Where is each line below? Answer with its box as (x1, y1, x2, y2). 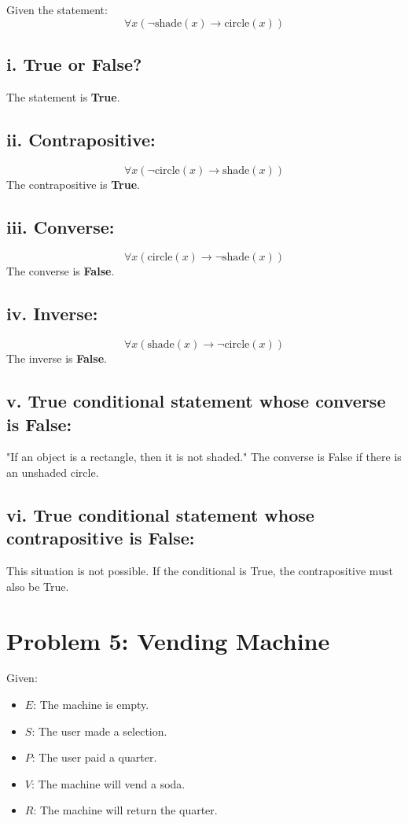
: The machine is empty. (33, 696, 149, 713)
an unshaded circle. (6, 463, 99, 480)
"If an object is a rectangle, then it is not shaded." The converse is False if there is (6, 448, 402, 465)
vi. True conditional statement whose (6, 502, 314, 526)
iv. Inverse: (6, 301, 98, 326)
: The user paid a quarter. (31, 749, 157, 766)
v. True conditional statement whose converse (6, 389, 386, 413)
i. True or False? (6, 51, 142, 76)
